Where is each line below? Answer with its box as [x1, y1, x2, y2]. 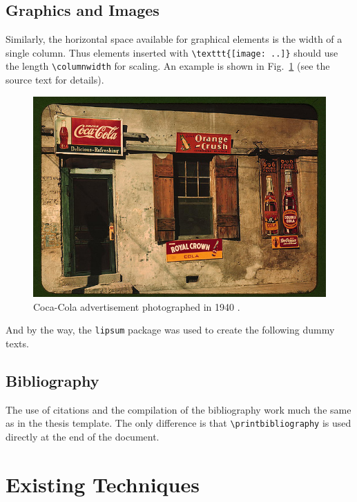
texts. [6, 336, 29, 350]
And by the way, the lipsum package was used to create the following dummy [6, 322, 335, 337]
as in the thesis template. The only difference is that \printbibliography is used [6, 416, 351, 430]
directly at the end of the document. [6, 429, 160, 443]
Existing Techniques [6, 470, 200, 498]
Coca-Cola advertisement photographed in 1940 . [33, 299, 240, 313]
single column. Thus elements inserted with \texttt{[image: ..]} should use [6, 45, 338, 59]
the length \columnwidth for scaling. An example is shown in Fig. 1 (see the [6, 59, 330, 73]
